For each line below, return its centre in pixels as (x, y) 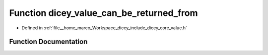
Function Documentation (48, 42)
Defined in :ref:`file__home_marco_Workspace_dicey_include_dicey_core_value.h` (104, 28)
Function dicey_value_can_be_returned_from (103, 13)
